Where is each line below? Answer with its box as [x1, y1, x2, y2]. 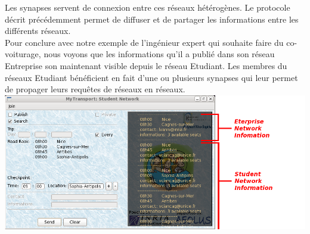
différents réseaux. [5, 24, 71, 37]
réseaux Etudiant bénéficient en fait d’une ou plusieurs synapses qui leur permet [5, 71, 298, 83]
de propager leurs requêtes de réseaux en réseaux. [5, 83, 185, 95]
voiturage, [5, 48, 41, 60]
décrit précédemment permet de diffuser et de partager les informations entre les [5, 13, 299, 25]
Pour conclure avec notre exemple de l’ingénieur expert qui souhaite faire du [5, 36, 284, 48]
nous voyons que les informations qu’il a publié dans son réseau [44, 48, 275, 60]
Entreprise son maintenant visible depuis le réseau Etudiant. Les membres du [5, 59, 287, 71]
